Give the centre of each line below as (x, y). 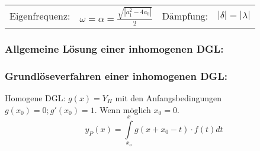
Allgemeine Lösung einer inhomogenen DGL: (114, 48)
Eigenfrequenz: (40, 16)
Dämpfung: (185, 16)
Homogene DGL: (35, 97)
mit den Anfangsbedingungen (168, 97)
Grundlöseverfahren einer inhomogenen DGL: (116, 75)
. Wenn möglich (123, 109)
